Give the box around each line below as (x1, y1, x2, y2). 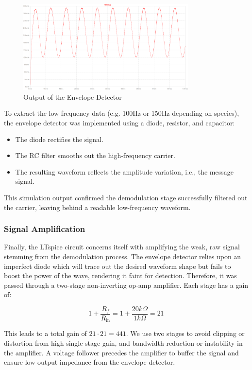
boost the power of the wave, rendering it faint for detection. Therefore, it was (4, 270, 237, 281)
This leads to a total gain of (4, 328, 87, 338)
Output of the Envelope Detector (23, 91, 122, 102)
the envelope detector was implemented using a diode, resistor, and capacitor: (4, 117, 235, 127)
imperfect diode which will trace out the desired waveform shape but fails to (4, 261, 231, 271)
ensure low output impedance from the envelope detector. (4, 357, 175, 367)
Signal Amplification (4, 223, 85, 235)
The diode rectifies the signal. (15, 134, 103, 144)
